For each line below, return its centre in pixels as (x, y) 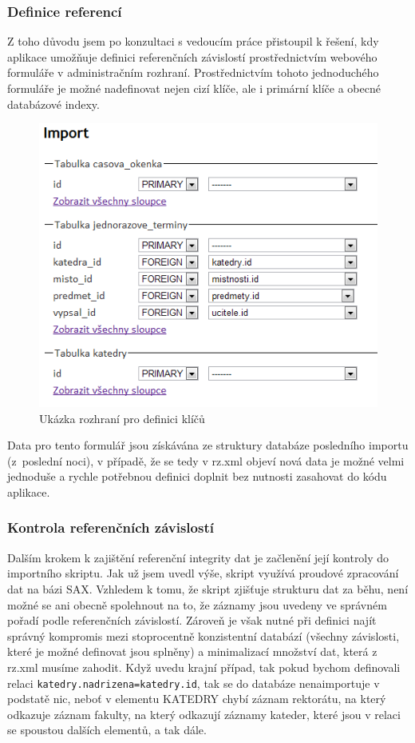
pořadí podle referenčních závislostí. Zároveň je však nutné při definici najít (192, 620)
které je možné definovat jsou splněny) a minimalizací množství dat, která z (192, 651)
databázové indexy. (53, 104)
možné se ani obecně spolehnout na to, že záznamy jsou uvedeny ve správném (197, 604)
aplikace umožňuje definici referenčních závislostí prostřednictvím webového (192, 56)
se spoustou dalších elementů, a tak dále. (107, 730)
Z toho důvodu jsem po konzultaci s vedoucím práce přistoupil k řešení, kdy (193, 41)
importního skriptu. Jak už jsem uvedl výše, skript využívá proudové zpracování (203, 573)
